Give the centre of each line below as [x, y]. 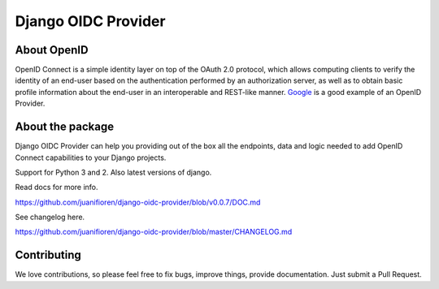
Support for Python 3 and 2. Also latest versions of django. [113, 172]
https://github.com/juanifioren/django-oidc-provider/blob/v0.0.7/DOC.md [138, 202]
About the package [64, 127]
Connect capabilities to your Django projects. [91, 157]
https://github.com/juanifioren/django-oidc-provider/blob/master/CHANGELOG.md [154, 232]
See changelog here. [50, 217]
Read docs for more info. [57, 188]
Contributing [48, 255]
